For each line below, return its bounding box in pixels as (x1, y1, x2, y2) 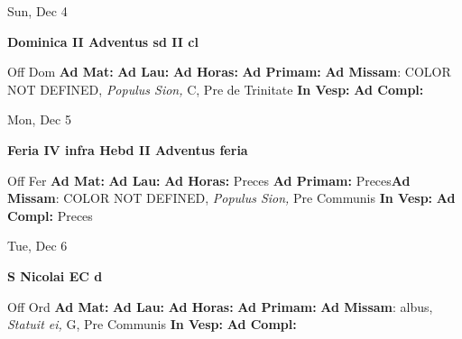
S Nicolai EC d (7, 266, 103, 285)
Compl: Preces (7, 206, 93, 224)
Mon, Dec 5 (7, 110, 71, 129)
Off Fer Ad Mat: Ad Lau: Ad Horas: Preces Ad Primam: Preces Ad (7, 170, 411, 189)
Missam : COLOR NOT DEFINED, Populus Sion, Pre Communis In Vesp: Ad (7, 188, 456, 207)
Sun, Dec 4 (7, 2, 68, 20)
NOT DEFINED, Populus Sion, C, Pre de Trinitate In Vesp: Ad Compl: (7, 79, 424, 98)
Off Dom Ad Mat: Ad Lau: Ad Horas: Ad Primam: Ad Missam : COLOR (7, 62, 451, 81)
